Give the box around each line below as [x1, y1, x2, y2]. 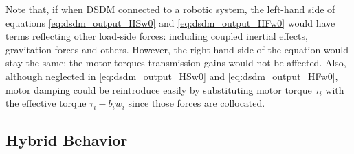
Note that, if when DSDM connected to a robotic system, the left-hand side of [5, 2, 335, 16]
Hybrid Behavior [5, 129, 128, 151]
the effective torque [5, 96, 87, 110]
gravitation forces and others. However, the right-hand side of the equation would [5, 42, 349, 56]
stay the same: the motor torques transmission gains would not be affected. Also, [5, 55, 346, 70]
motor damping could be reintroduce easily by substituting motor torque [5, 82, 312, 97]
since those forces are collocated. [128, 96, 265, 110]
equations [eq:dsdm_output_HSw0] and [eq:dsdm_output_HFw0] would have [5, 15, 335, 29]
